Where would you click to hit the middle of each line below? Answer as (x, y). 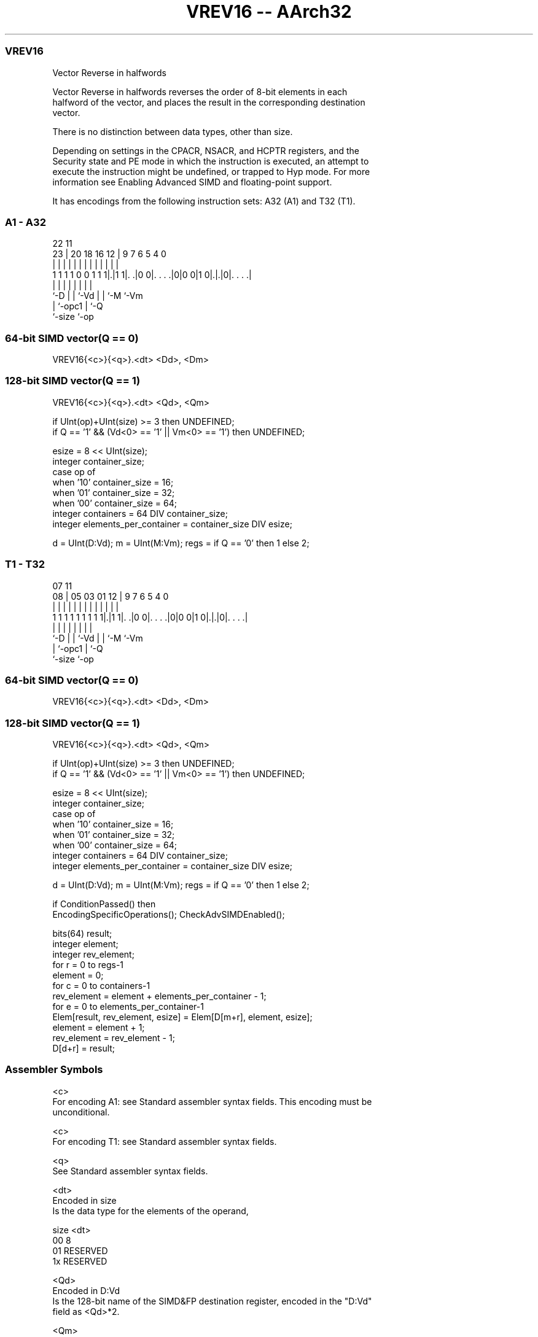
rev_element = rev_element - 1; (114, 1038)
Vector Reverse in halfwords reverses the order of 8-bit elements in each (200, 91)
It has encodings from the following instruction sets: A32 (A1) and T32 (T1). (204, 201)
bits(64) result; (82, 933)
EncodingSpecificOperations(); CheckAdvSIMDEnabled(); (169, 914)
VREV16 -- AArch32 (269, 12)
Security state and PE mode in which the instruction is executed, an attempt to (211, 161)
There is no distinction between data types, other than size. (173, 131)
